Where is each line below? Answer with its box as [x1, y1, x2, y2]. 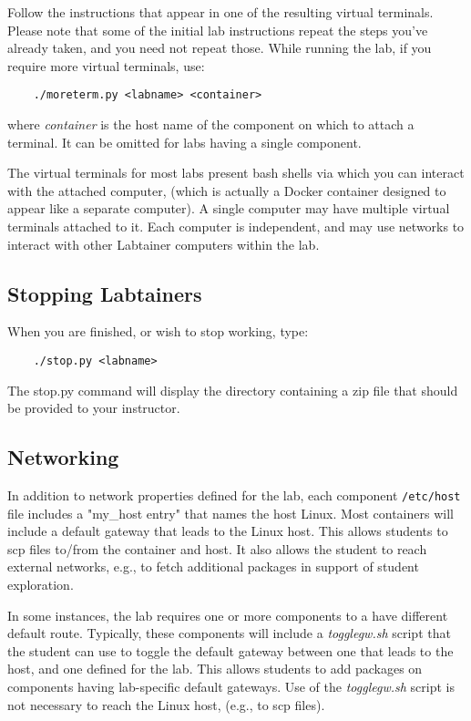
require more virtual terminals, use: [7, 56, 205, 75]
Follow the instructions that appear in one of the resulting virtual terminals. [7, 3, 434, 21]
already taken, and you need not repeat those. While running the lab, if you [7, 38, 432, 57]
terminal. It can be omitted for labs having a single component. [7, 132, 362, 151]
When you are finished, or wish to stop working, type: [7, 322, 309, 341]
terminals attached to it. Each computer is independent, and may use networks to [7, 217, 465, 235]
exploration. [7, 575, 74, 594]
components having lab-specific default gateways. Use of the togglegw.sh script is [7, 677, 455, 696]
